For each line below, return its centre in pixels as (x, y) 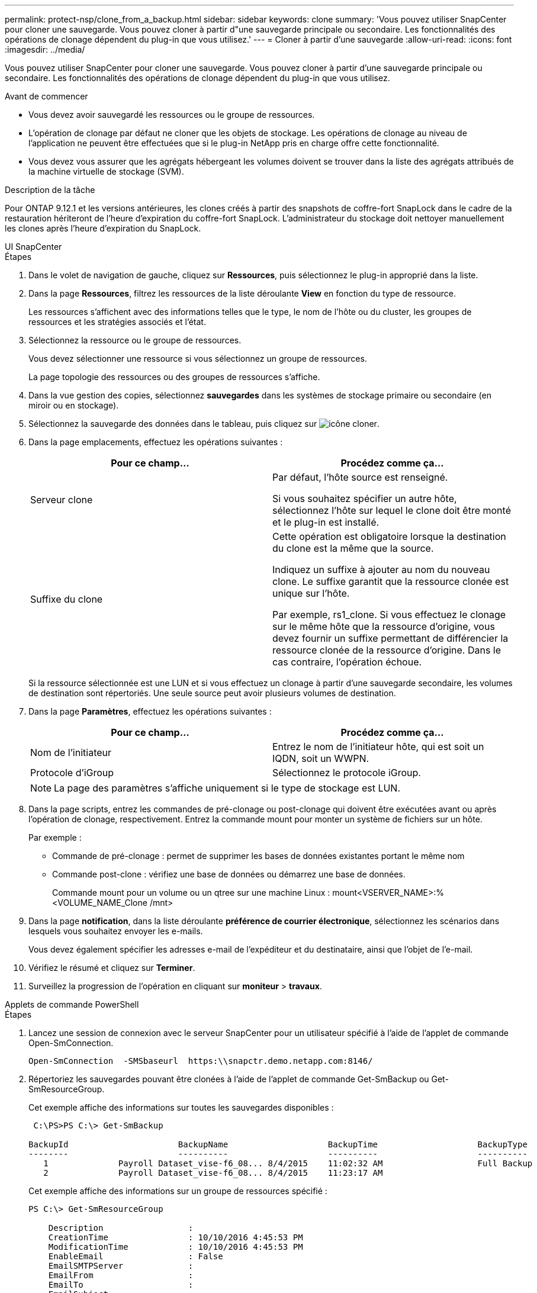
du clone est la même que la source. (353, 548)
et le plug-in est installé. (326, 522)
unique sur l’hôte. (311, 593)
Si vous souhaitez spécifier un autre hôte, (365, 498)
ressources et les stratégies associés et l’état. (117, 322)
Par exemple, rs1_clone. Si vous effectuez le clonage (389, 615)
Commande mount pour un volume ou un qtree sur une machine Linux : (191, 892)
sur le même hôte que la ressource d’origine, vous (384, 626)
